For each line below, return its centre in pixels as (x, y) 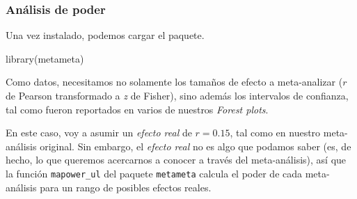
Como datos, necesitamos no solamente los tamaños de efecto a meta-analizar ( (174, 82)
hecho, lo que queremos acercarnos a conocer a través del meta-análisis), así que (176, 160)
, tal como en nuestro (275, 133)
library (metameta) (45, 58)
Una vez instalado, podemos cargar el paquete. (105, 35)
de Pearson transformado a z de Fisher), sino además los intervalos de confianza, (177, 95)
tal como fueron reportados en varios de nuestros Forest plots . (137, 109)
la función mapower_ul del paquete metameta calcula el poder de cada (154, 173)
